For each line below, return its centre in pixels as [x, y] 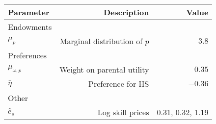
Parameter [29, 12]
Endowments [30, 27]
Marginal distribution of [101, 41]
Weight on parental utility [104, 69]
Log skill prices [123, 112]
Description [126, 12]
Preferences [27, 55]
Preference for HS [119, 84]
